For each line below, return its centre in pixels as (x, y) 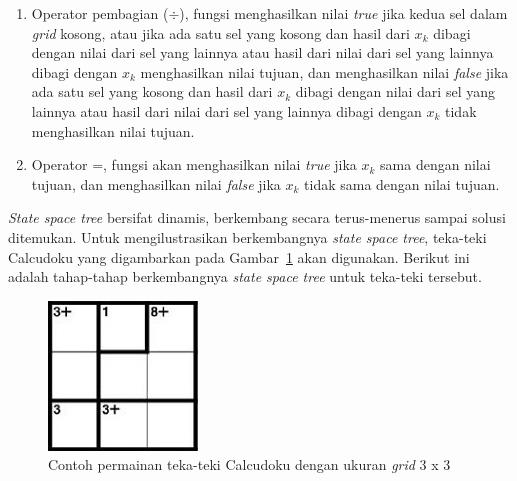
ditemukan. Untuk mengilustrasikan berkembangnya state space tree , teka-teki (247, 236)
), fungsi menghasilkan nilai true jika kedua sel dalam (343, 13)
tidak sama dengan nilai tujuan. (402, 183)
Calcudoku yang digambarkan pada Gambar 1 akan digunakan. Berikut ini (239, 256)
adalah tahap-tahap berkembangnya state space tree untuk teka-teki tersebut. (245, 276)
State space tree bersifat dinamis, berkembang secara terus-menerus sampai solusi (257, 217)
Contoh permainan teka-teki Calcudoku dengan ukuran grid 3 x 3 (249, 464)
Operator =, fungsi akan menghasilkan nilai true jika (194, 164)
